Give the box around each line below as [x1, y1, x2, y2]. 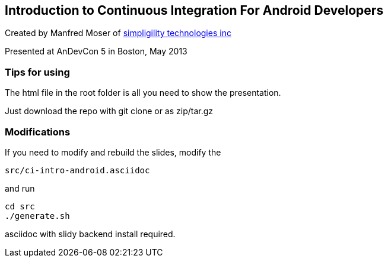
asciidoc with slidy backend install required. [5, 228, 176, 239]
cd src [5, 201, 35, 211]
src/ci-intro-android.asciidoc [5, 165, 150, 175]
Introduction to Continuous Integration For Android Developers [5, 3, 384, 18]
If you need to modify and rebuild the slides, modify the [5, 147, 221, 157]
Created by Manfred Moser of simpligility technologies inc [5, 28, 231, 38]
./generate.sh [5, 211, 70, 221]
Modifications [5, 125, 71, 138]
